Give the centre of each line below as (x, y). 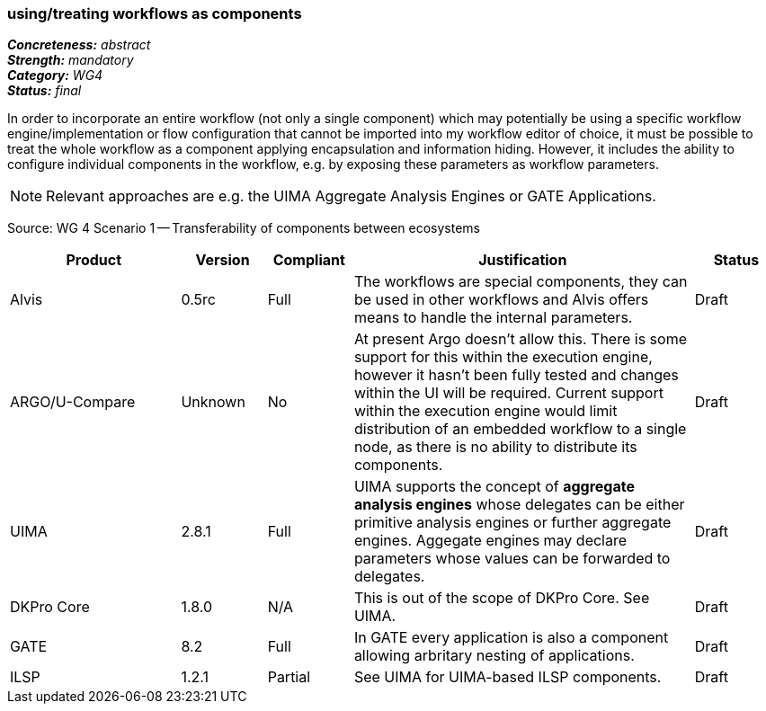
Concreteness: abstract (79, 45)
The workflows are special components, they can (521, 282)
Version (223, 260)
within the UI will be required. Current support (508, 393)
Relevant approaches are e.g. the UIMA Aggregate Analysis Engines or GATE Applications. (351, 196)
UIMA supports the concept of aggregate (494, 487)
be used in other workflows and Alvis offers (501, 300)
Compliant (309, 260)
